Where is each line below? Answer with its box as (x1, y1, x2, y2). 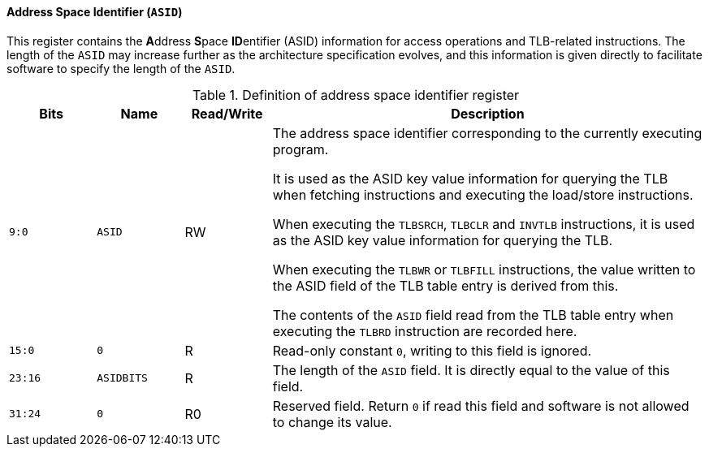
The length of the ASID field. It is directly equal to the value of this (272, 361, 670, 378)
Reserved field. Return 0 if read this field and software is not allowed (272, 397, 690, 414)
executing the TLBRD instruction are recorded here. (272, 322, 577, 339)
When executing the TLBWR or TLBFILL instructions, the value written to (272, 261, 696, 278)
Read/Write (191, 105, 263, 122)
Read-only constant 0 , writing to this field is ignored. (272, 342, 592, 359)
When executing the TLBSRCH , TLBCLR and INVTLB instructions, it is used (272, 215, 695, 232)
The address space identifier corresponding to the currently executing (272, 124, 703, 141)
